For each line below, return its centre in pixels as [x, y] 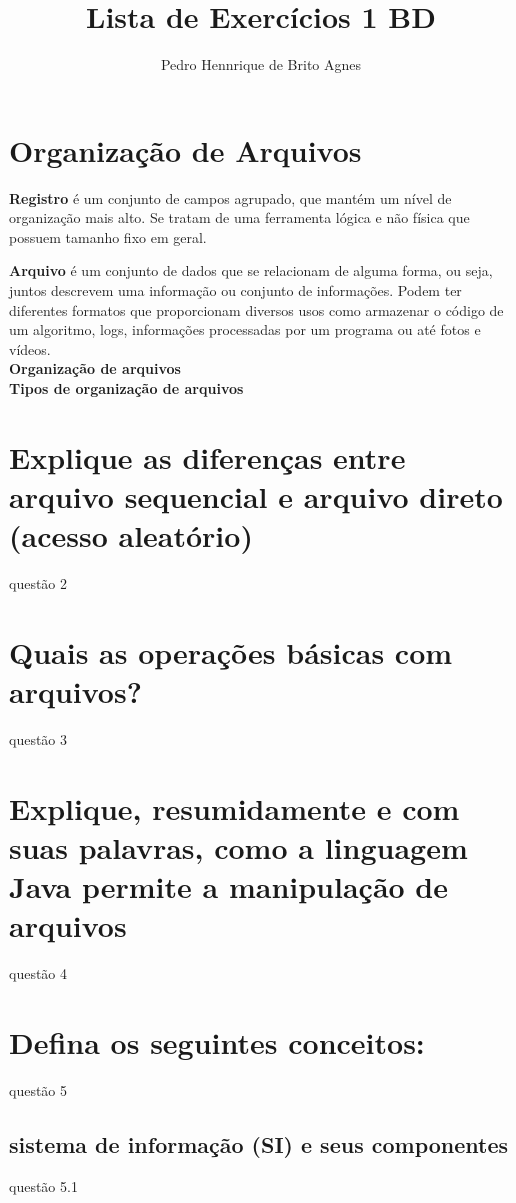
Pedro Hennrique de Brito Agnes [261, 64]
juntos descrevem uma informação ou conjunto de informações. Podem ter [235, 290]
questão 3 [38, 739]
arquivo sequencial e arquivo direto [256, 495]
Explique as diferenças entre [207, 456]
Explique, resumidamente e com [234, 807]
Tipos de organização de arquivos [126, 388]
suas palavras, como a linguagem [238, 846]
